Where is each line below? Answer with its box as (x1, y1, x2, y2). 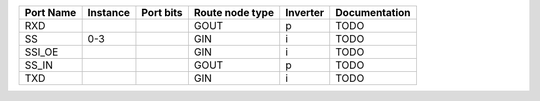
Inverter (285, 6, 325, 19)
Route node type (193, 6, 275, 19)
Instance (87, 6, 130, 19)
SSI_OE (24, 45, 59, 59)
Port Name (24, 6, 77, 19)
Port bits (141, 6, 184, 19)
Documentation (335, 6, 411, 19)
